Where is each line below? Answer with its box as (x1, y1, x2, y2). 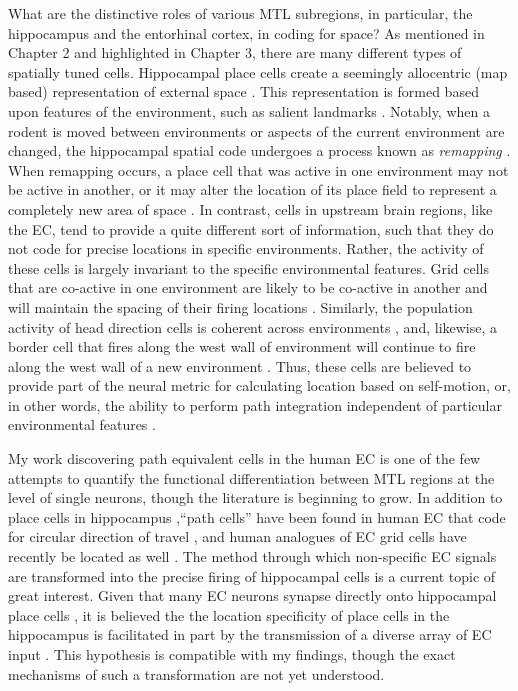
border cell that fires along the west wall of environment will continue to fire (8, 336, 476, 357)
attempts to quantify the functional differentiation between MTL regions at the (8, 467, 495, 488)
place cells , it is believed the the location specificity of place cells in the (8, 604, 450, 625)
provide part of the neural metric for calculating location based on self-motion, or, (8, 375, 511, 396)
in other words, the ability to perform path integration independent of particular (8, 394, 502, 415)
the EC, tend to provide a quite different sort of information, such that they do (8, 218, 494, 239)
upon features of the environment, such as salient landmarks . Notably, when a (8, 100, 490, 121)
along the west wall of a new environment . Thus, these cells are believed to (8, 355, 472, 376)
